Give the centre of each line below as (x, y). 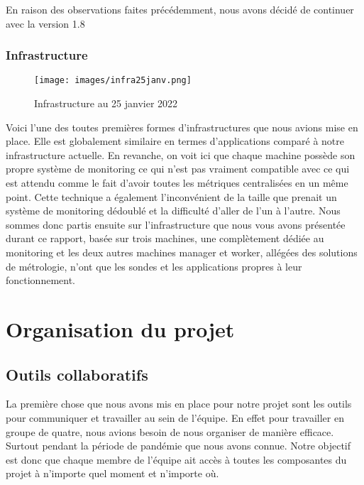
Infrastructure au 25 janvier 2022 (106, 103)
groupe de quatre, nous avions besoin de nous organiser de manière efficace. (170, 431)
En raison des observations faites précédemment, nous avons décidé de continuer (180, 9)
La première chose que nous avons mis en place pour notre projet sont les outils (179, 404)
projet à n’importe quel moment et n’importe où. (112, 473)
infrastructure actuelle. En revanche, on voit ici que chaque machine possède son (181, 154)
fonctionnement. (41, 280)
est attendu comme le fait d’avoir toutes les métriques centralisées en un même (177, 183)
